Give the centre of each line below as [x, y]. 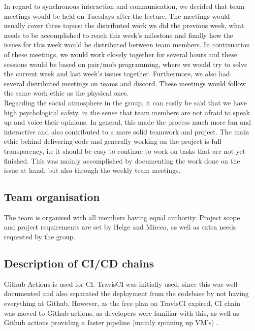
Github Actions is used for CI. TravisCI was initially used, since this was [114, 283]
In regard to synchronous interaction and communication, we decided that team [124, 6]
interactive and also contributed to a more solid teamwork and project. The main [127, 131]
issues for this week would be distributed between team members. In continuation [127, 45]
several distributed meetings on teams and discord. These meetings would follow [125, 83]
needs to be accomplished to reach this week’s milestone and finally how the [119, 35]
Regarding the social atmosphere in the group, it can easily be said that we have [126, 102]
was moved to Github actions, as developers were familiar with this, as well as [122, 313]
